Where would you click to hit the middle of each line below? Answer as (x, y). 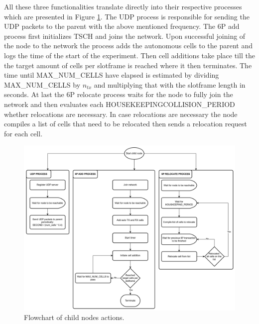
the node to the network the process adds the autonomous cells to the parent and (129, 46)
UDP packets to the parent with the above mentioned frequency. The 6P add (122, 26)
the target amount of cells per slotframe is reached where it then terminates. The (128, 65)
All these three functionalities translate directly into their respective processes (123, 6)
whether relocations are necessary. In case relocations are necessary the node (121, 114)
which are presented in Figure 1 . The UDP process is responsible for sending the (127, 16)
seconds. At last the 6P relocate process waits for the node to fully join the (119, 94)
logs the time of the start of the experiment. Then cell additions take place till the (129, 55)
